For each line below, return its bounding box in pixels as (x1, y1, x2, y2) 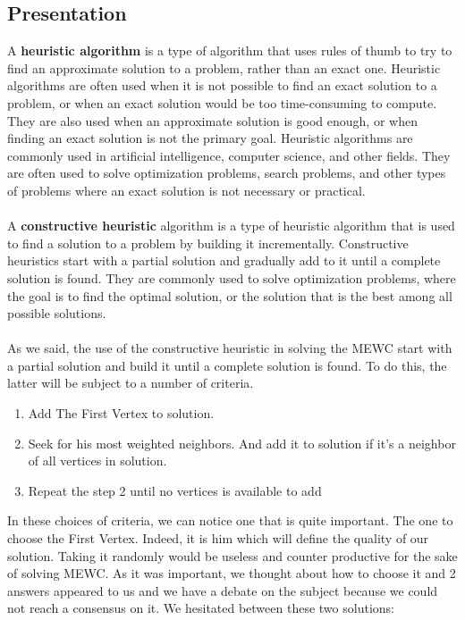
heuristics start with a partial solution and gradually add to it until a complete (7, 251, 441, 270)
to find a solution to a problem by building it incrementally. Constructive (7, 233, 409, 252)
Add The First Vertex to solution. (28, 404, 215, 423)
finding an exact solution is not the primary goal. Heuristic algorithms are (7, 129, 413, 147)
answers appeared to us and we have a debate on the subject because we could (7, 581, 438, 599)
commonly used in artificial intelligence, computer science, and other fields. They (7, 146, 451, 164)
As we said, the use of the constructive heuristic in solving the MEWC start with (7, 339, 452, 357)
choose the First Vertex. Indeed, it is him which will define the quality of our (7, 529, 429, 548)
